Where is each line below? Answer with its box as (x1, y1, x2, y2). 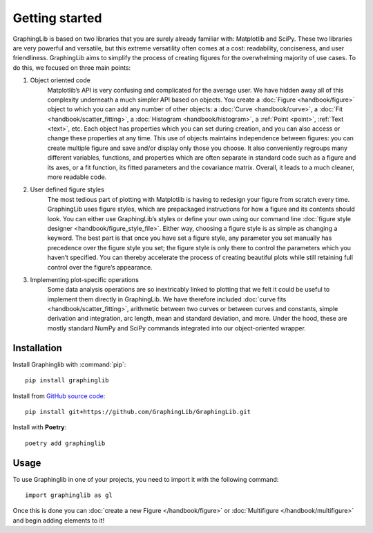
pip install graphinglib (25, 377, 109, 384)
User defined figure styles (30, 185, 105, 194)
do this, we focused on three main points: (12, 63, 131, 72)
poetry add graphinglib (25, 439, 106, 447)
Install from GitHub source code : (12, 391, 106, 400)
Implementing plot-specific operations (30, 275, 140, 283)
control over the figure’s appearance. (47, 263, 153, 271)
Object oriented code (30, 76, 91, 84)
